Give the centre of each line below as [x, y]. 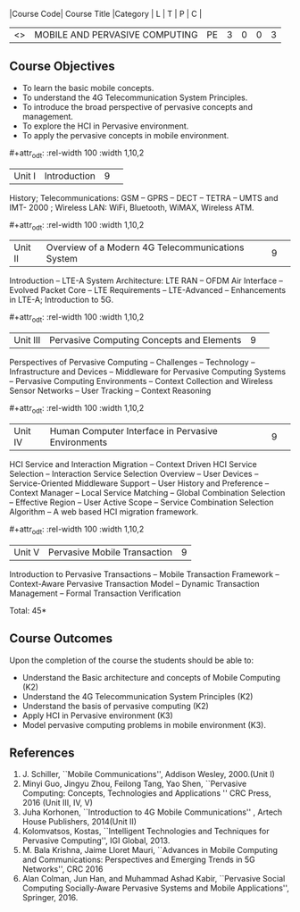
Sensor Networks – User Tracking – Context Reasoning [110, 391]
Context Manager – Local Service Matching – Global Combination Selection [147, 493]
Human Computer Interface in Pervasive [134, 431]
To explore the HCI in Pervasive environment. [105, 126]
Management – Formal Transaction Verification [95, 593]
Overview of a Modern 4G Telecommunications [145, 247]
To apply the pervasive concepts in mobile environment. [125, 135]
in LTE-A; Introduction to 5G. [62, 300]
